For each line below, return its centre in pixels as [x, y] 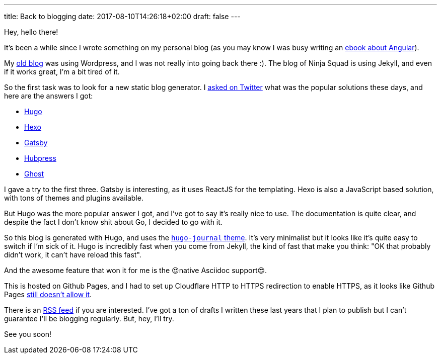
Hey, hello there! [31, 32]
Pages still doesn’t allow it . [48, 294]
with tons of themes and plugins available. [74, 198]
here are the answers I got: [49, 96]
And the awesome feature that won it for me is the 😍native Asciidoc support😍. [136, 270]
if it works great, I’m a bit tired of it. [62, 72]
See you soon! [28, 334]
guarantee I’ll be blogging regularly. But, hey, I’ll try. [89, 319]
